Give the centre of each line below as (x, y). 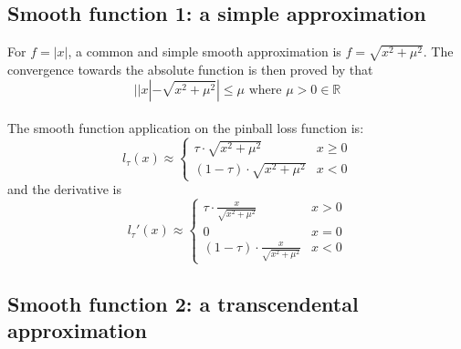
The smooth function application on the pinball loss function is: (186, 128)
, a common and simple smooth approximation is (204, 51)
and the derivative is (64, 189)
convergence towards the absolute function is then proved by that (190, 69)
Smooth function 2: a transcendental (183, 303)
